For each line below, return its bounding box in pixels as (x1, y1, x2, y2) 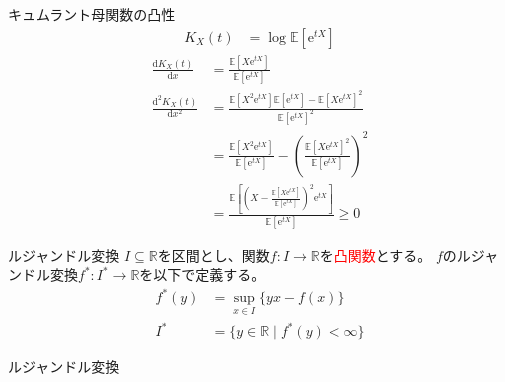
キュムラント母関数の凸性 (8, 4, 176, 24)
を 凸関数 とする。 (319, 244, 432, 265)
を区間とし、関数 (157, 244, 270, 265)
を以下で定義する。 (139, 264, 266, 285)
